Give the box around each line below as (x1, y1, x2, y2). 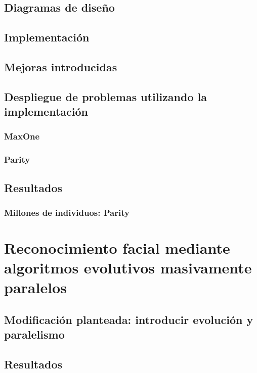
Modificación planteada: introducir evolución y (4, 311, 253, 327)
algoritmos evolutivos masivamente (4, 257, 252, 278)
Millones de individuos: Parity (4, 206, 130, 218)
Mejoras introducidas (4, 59, 117, 74)
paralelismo (4, 327, 65, 342)
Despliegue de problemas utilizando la (4, 88, 207, 104)
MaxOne (4, 130, 40, 143)
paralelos (4, 277, 67, 298)
